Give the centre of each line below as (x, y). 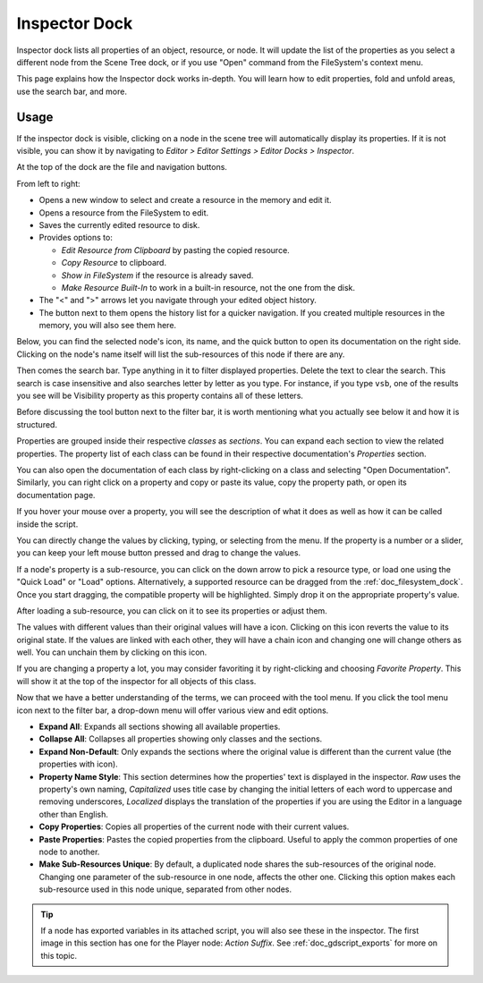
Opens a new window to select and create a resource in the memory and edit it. (185, 200)
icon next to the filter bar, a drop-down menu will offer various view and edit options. (173, 710)
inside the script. (47, 524)
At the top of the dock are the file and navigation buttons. (122, 167)
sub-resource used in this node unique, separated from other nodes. (165, 889)
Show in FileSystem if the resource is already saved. (157, 275)
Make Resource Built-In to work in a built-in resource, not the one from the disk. (208, 287)
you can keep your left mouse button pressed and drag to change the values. (159, 553)
